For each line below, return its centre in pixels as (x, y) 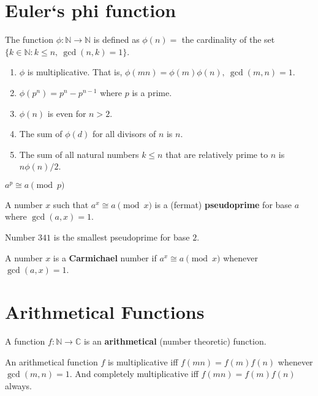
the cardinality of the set (228, 39)
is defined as (116, 39)
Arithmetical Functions (105, 312)
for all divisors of (124, 134)
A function (25, 341)
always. (19, 385)
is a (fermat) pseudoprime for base (223, 204)
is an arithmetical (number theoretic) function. (175, 341)
